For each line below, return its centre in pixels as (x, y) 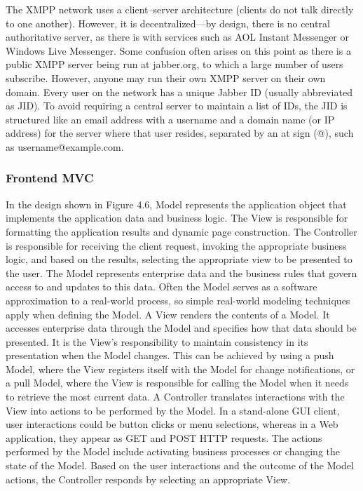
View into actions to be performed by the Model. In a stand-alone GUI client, (173, 410)
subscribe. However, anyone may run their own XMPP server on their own (166, 78)
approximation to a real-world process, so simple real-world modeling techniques (178, 300)
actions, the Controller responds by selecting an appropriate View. (148, 479)
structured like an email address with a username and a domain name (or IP (170, 119)
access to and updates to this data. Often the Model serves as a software (162, 287)
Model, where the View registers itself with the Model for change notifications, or (180, 369)
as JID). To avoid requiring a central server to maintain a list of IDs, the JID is (177, 106)
